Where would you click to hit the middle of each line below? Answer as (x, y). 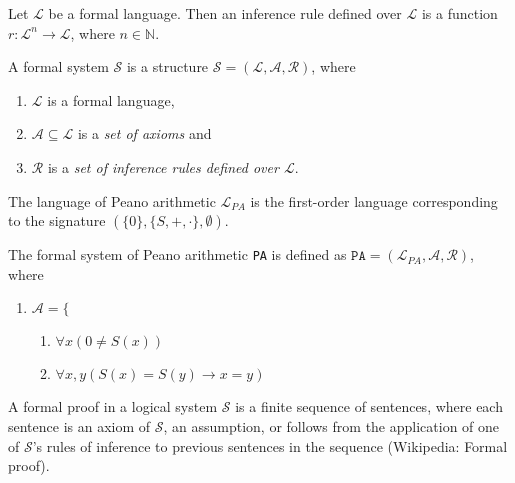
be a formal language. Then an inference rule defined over (225, 13)
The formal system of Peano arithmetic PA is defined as (177, 254)
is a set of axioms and (144, 133)
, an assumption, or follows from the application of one (331, 426)
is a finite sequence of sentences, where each (369, 406)
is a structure (167, 66)
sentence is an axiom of (79, 426)
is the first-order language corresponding (374, 200)
